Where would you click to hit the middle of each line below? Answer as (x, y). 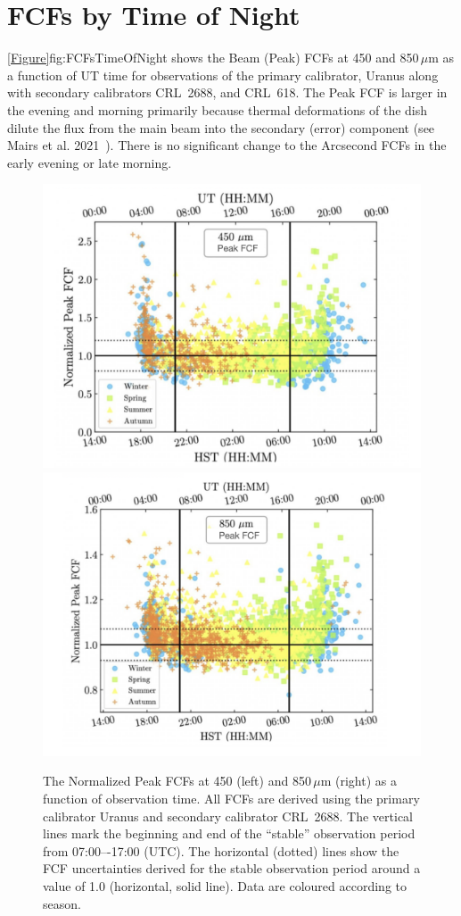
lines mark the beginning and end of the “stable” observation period (229, 833)
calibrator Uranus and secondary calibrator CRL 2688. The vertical (228, 816)
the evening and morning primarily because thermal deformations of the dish (218, 109)
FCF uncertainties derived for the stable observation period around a (232, 868)
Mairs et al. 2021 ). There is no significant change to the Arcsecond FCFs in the (227, 145)
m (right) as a (358, 781)
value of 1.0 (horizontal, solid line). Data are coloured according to (225, 886)
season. (62, 903)
